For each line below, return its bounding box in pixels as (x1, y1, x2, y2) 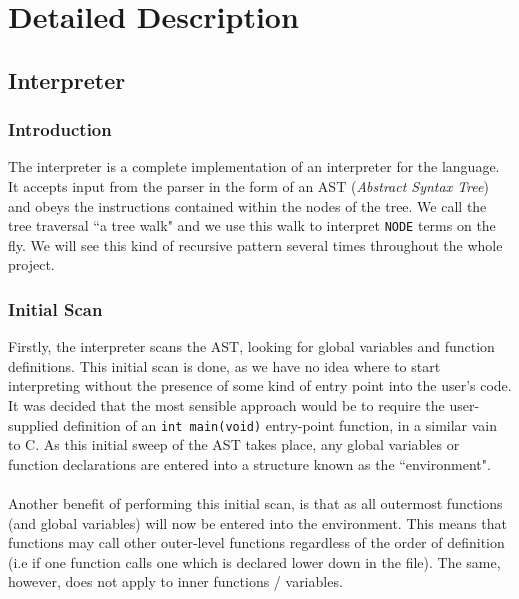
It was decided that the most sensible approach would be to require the (8, 395, 445, 415)
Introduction (8, 117, 112, 142)
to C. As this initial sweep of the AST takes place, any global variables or (8, 434, 460, 455)
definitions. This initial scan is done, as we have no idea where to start (8, 355, 441, 376)
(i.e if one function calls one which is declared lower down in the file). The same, (8, 551, 501, 572)
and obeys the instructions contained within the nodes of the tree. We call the (8, 195, 487, 216)
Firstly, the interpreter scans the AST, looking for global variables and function (8, 336, 495, 357)
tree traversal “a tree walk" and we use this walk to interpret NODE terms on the (8, 215, 496, 236)
